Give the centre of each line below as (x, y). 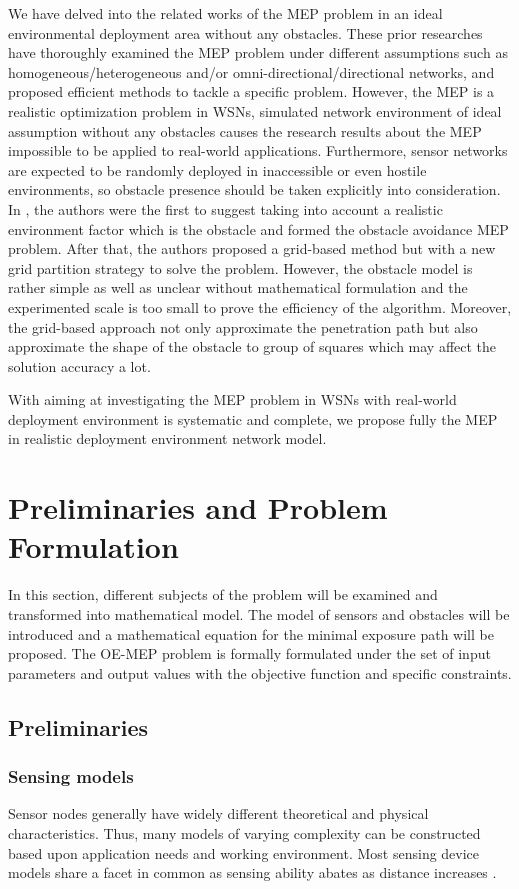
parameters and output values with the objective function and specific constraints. (260, 672)
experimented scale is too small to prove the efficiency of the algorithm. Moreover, (260, 306)
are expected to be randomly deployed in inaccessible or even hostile (217, 169)
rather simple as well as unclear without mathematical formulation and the (238, 287)
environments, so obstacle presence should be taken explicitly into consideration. (254, 189)
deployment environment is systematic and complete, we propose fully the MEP (253, 418)
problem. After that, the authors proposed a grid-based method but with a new (252, 248)
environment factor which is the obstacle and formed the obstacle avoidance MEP (258, 228)
